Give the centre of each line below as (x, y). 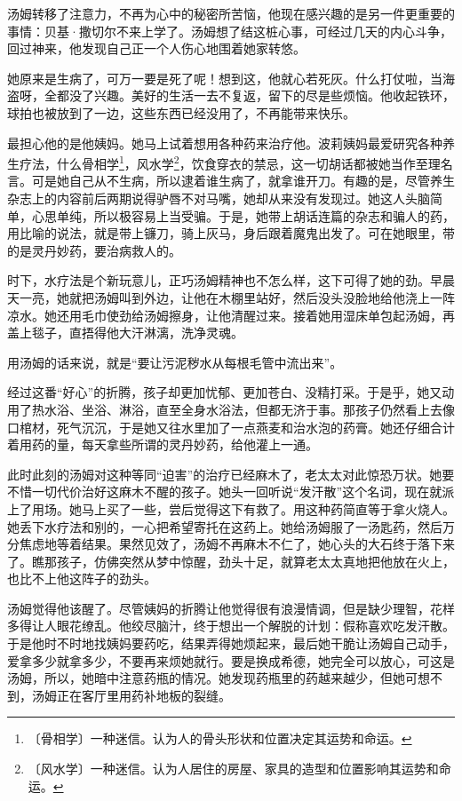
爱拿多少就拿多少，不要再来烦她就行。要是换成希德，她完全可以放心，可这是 (231, 660)
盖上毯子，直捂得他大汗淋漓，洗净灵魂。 (125, 333)
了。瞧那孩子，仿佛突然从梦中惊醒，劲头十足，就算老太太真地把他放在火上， (231, 561)
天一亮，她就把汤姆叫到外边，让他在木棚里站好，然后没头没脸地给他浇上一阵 (231, 297)
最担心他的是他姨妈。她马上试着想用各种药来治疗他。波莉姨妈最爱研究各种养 (231, 143)
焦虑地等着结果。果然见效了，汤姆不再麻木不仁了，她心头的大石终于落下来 (237, 544)
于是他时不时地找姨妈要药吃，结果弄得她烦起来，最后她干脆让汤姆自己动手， (231, 643)
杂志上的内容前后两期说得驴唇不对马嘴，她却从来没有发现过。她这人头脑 (219, 198)
